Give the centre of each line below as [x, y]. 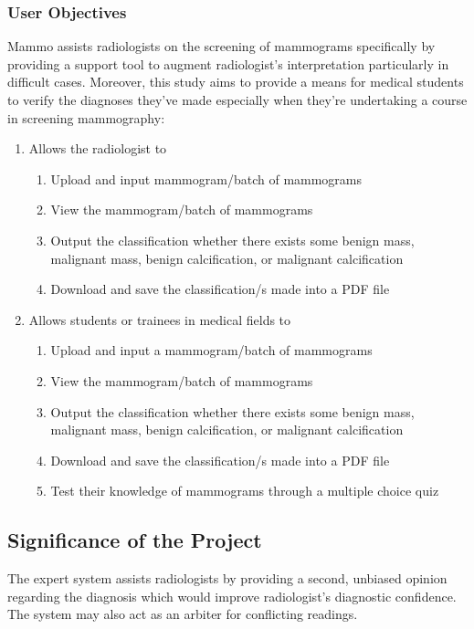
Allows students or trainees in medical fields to [160, 319]
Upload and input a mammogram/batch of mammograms [211, 350]
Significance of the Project [135, 540]
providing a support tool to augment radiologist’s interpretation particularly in [228, 63]
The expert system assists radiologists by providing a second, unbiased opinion [227, 578]
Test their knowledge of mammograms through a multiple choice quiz [245, 491]
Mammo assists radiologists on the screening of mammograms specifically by [221, 46]
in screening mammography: [86, 117]
